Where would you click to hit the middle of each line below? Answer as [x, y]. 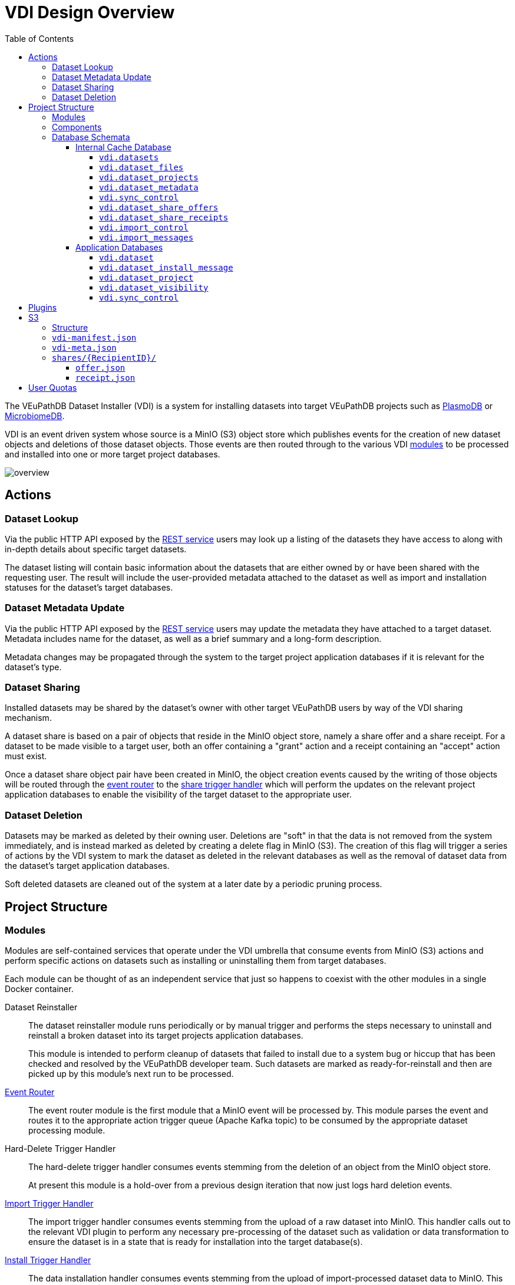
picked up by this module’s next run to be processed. [131, 1074]
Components [77, 127]
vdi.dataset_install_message [166, 267]
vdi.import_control [144, 227]
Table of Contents [39, 38]
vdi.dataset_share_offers [159, 207]
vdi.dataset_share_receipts [164, 217]
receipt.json [105, 378]
